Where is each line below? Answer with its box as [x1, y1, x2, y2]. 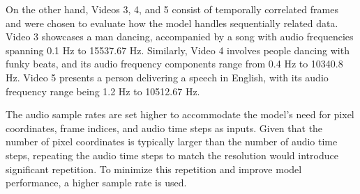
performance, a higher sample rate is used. [6, 175, 187, 190]
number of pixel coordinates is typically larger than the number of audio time [6, 134, 338, 149]
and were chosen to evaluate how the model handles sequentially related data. [6, 15, 338, 30]
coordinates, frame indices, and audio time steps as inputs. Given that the [6, 120, 323, 135]
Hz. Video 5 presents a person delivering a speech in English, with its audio [6, 70, 329, 84]
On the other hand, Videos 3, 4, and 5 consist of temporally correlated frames [6, 2, 338, 16]
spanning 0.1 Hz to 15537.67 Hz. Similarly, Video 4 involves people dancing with [6, 42, 350, 57]
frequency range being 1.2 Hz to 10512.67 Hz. [6, 83, 200, 98]
